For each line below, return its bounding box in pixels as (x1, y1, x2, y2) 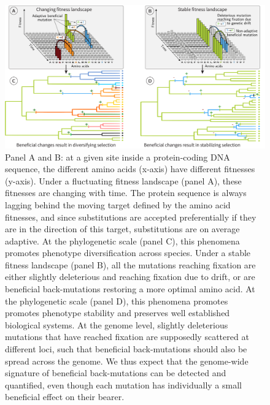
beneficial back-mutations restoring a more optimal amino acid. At (5, 282, 255, 295)
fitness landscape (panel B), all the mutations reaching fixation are (5, 258, 256, 271)
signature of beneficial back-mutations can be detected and (5, 366, 226, 379)
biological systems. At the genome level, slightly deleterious (5, 318, 228, 331)
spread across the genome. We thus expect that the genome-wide (5, 354, 249, 367)
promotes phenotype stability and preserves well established (5, 306, 230, 319)
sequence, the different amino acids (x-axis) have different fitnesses (5, 162, 255, 175)
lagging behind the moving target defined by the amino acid (5, 198, 231, 211)
